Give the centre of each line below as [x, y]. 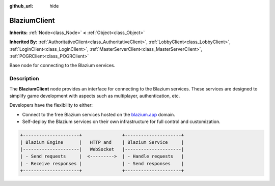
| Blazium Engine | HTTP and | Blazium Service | [102, 142]
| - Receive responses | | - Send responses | [102, 163]
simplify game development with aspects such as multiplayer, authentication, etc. [95, 96]
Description [24, 79]
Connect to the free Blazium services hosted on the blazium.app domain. [99, 114]
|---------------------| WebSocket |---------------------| [102, 149]
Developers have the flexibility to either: [51, 105]
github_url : [21, 6]
